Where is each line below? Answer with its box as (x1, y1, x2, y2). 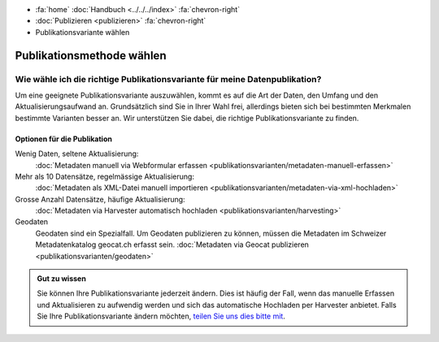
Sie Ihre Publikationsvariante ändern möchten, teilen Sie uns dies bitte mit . (37, 311, 286, 321)
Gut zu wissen (37, 274, 87, 284)
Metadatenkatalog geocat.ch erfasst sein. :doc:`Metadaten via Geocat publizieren (35, 240, 309, 249)
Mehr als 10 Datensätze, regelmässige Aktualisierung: (15, 171, 195, 181)
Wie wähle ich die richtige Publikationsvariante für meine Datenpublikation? (15, 73, 322, 84)
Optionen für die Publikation (15, 134, 113, 144)
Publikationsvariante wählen (35, 27, 130, 37)
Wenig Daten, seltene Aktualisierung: (15, 149, 139, 158)
